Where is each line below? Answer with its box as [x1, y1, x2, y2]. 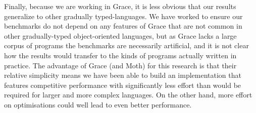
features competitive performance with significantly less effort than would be [4, 79, 241, 90]
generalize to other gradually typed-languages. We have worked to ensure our [4, 11, 243, 21]
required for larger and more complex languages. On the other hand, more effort [4, 89, 252, 100]
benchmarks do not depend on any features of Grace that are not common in [4, 21, 242, 31]
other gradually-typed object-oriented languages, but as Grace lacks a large [4, 30, 237, 41]
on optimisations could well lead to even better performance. [4, 99, 192, 109]
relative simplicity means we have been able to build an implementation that [4, 70, 241, 80]
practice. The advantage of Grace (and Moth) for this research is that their [4, 60, 237, 70]
